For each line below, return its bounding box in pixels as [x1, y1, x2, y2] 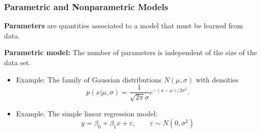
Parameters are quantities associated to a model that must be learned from [4, 20, 243, 31]
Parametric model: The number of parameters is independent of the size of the [4, 47, 257, 58]
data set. [4, 57, 31, 67]
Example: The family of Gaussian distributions [16, 74, 162, 84]
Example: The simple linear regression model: [16, 108, 158, 118]
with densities [196, 74, 239, 84]
